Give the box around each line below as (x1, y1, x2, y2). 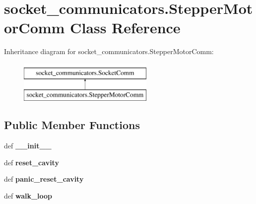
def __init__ (4, 140, 52, 151)
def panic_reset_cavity (4, 174, 84, 184)
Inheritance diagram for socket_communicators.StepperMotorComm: (4, 46, 214, 57)
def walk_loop (4, 191, 53, 201)
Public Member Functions (4, 117, 140, 133)
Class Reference (70, 17, 181, 38)
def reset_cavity (4, 157, 59, 167)
